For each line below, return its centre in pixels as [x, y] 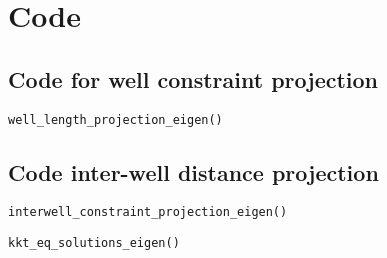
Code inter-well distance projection [193, 171]
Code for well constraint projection [193, 78]
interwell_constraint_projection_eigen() [148, 212]
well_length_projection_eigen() [115, 119]
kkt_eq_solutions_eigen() [94, 243]
